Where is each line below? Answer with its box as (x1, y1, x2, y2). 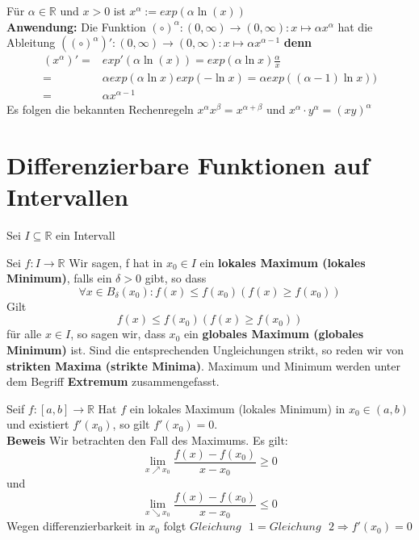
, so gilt (112, 416, 150, 433)
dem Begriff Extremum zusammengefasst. (6, 373, 220, 390)
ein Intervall (56, 227, 115, 244)
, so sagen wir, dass (70, 325, 166, 342)
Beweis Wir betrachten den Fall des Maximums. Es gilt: (6, 432, 288, 449)
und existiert (6, 416, 69, 433)
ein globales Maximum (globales (183, 325, 363, 342)
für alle (6, 325, 42, 342)
